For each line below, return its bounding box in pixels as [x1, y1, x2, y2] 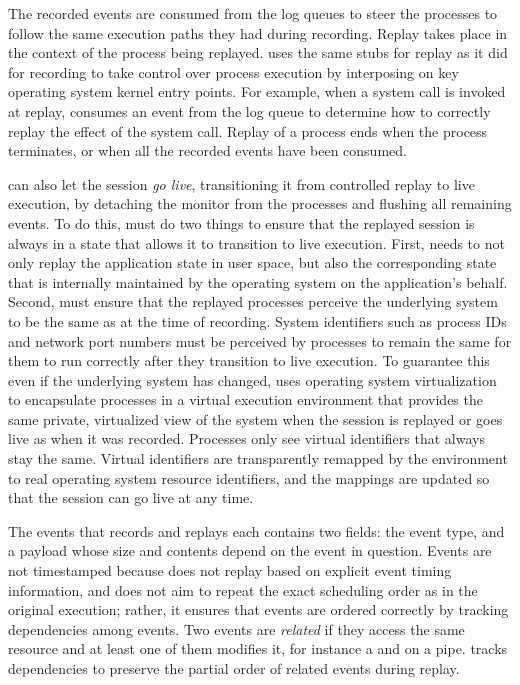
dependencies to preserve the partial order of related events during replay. [8, 658, 460, 678]
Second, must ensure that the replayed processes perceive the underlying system [8, 291, 498, 312]
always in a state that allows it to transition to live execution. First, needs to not [8, 232, 505, 253]
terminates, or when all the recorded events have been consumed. [8, 140, 407, 161]
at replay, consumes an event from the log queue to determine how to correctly [8, 100, 491, 121]
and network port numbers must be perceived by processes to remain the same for [8, 330, 512, 351]
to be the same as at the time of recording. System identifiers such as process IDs [8, 310, 507, 331]
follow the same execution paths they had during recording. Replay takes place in [8, 22, 508, 43]
